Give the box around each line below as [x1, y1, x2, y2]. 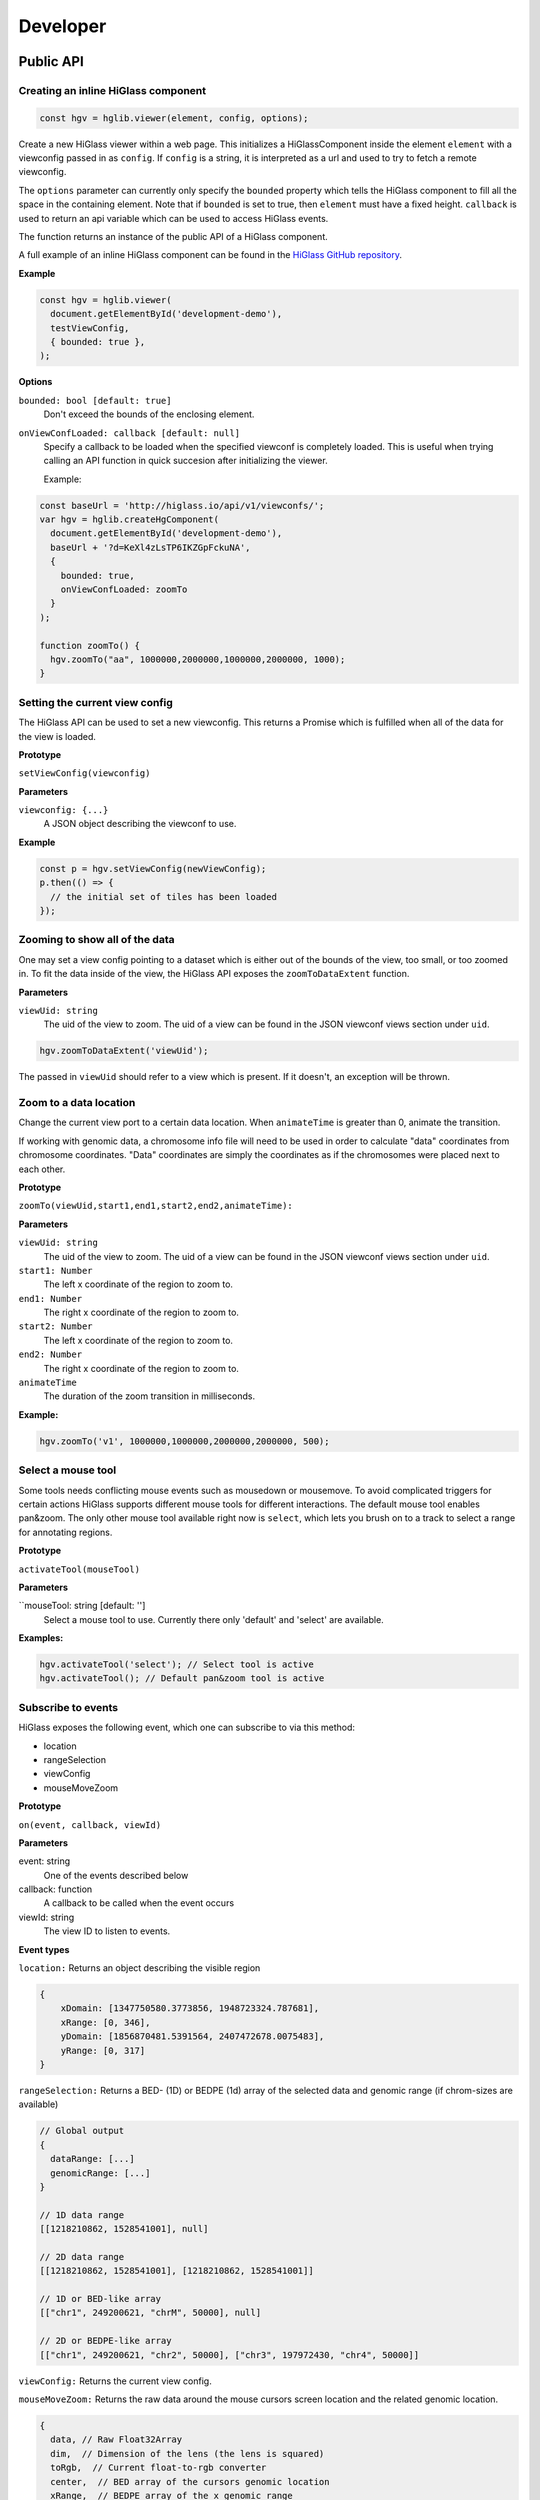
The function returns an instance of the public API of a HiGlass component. [18, 231, 329, 243]
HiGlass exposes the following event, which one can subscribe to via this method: [18, 1721, 355, 1734]
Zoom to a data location [18, 1096, 136, 1110]
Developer [18, 15, 107, 37]
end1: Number [18, 1293, 83, 1304]
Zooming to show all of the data [18, 933, 175, 947]
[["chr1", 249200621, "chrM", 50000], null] [39, 2307, 262, 2319]
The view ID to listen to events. [43, 1925, 171, 1937]
